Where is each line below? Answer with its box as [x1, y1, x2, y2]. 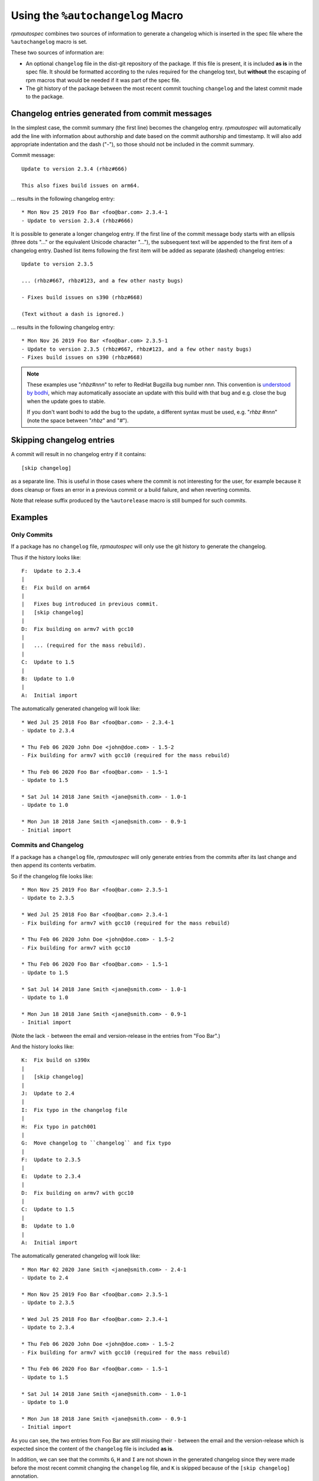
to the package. [25, 93, 64, 100]
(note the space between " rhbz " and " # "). [27, 416, 129, 424]
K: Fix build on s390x [21, 1057, 90, 1063]
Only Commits [11, 530, 53, 538]
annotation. [11, 1473, 38, 1480]
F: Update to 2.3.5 [21, 1156, 81, 1163]
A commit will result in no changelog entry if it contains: [11, 451, 147, 458]
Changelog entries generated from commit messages [11, 108, 212, 118]
